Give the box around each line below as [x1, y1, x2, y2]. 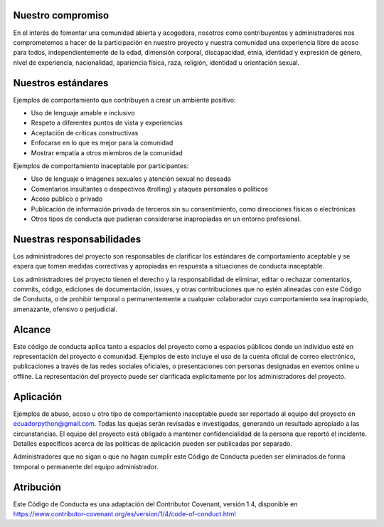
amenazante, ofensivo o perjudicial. [13, 305, 118, 313]
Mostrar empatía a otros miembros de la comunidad [31, 148, 183, 157]
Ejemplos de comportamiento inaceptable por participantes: [13, 161, 189, 170]
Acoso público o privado [31, 194, 103, 203]
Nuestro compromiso [13, 9, 110, 21]
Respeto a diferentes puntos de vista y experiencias [31, 118, 183, 127]
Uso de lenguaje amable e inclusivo [31, 108, 135, 117]
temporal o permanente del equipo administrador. [13, 462, 159, 471]
